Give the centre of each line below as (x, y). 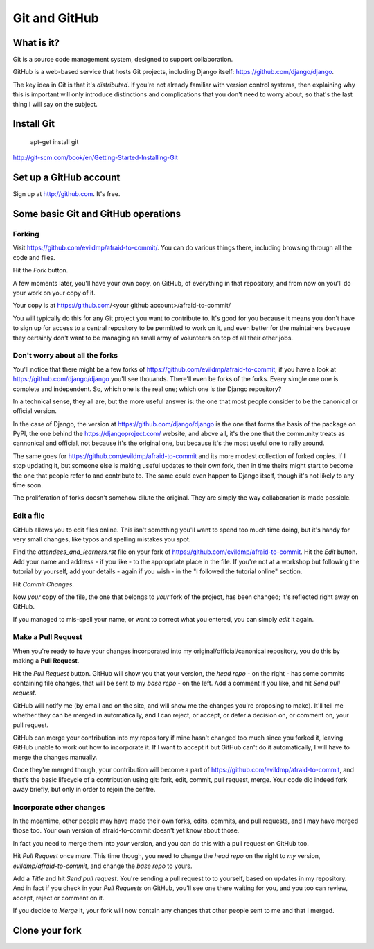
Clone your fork (47, 930)
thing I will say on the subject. (55, 104)
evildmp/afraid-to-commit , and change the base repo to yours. (103, 866)
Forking (26, 234)
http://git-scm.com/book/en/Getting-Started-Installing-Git (95, 158)
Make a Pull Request (48, 637)
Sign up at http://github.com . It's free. (66, 194)
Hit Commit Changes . (43, 584)
